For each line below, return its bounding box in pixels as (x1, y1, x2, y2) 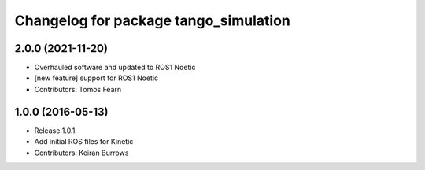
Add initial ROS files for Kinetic (34, 137, 134, 146)
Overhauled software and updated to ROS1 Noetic (34, 63, 196, 72)
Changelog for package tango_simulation (14, 12, 290, 29)
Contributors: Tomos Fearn (34, 84, 122, 94)
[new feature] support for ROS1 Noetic (34, 73, 159, 83)
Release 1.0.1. (34, 126, 78, 135)
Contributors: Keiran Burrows (34, 148, 129, 157)
